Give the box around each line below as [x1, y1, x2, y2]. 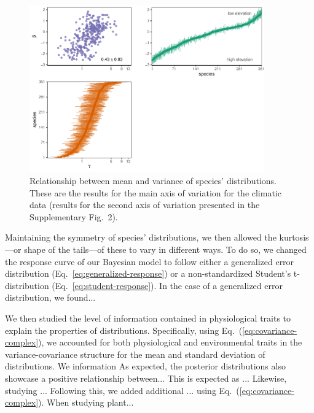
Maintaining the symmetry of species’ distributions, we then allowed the [5, 231, 277, 244]
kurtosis [279, 231, 309, 244]
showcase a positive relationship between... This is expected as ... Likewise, [5, 371, 287, 384]
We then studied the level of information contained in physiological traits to [5, 311, 291, 324]
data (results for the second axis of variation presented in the [29, 198, 260, 211]
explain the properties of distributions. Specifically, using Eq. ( [5, 323, 243, 336]
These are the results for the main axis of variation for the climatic [29, 186, 281, 199]
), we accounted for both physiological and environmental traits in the [38, 336, 302, 349]
